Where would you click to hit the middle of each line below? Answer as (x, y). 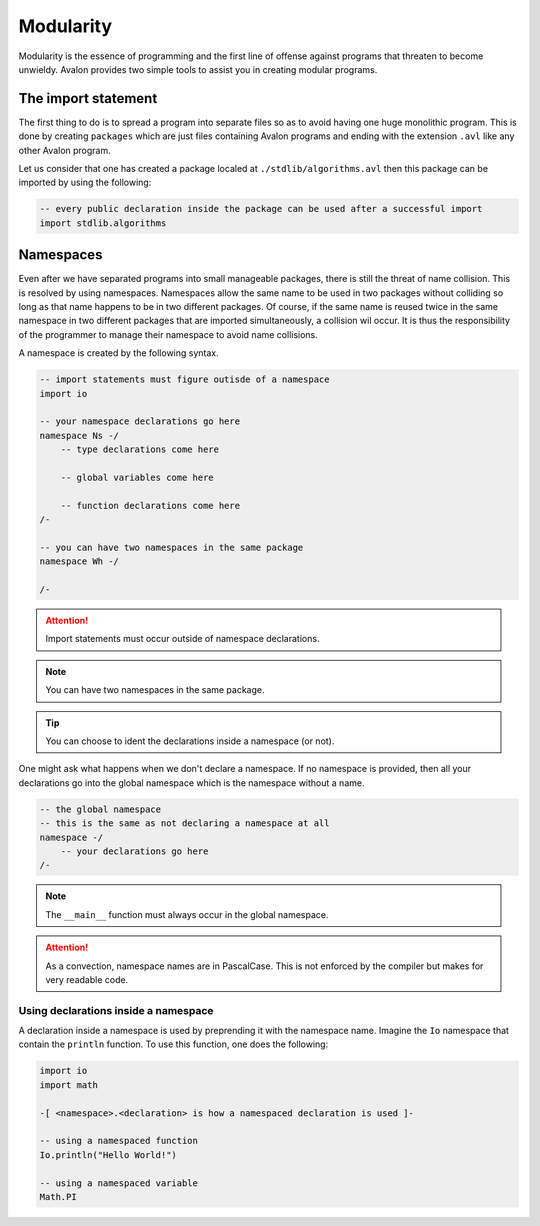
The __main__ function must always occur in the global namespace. (187, 914)
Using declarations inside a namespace (116, 1010)
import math (69, 1084)
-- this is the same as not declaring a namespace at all (184, 823)
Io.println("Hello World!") (108, 1154)
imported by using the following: (85, 182)
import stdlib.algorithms (103, 223)
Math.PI (58, 1196)
